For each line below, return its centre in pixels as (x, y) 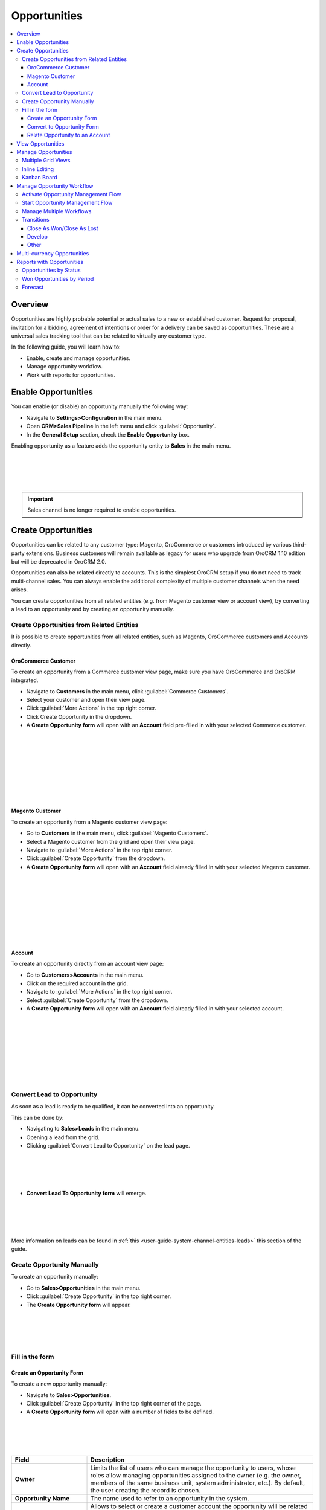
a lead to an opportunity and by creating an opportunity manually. (93, 609)
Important (40, 499)
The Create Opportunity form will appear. (78, 1305)
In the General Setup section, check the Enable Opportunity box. (108, 434)
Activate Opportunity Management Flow (72, 194)
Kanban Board (40, 178)
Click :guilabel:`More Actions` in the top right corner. (91, 708)
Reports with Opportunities (50, 262)
